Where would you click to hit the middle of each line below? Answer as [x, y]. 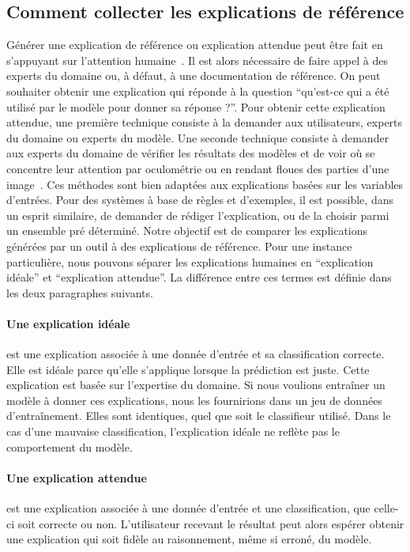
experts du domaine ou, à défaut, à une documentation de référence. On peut [194, 76]
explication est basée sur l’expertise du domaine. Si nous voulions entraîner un [196, 385]
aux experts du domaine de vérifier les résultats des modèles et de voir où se [191, 153]
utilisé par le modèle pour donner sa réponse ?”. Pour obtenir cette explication [196, 106]
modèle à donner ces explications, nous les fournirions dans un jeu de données [194, 400]
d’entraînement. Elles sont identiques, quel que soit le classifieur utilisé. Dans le [199, 416]
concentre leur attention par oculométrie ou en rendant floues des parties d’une [198, 168]
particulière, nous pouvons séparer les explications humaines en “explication [190, 261]
